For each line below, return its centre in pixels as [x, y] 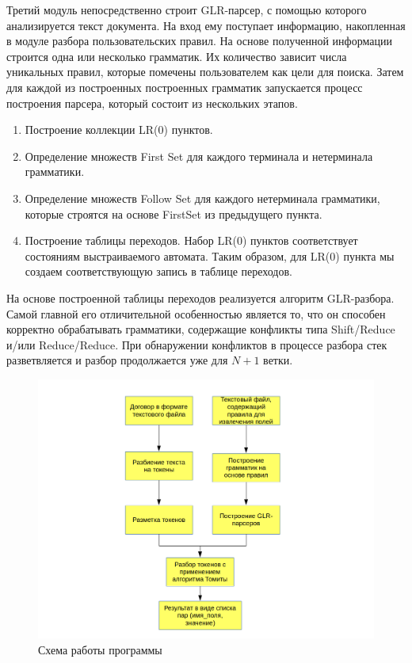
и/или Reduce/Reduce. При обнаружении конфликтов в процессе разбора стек [197, 344]
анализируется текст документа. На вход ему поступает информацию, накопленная [206, 25]
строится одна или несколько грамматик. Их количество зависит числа [177, 56]
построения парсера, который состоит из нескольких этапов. [152, 103]
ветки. [278, 360]
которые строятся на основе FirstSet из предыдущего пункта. [174, 213]
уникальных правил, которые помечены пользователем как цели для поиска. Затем [205, 72]
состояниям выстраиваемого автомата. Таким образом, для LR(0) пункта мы [210, 255]
